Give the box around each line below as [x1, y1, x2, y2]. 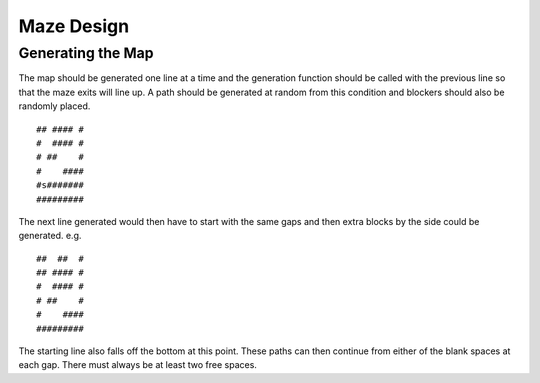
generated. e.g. [18, 230, 82, 242]
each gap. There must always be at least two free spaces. [18, 359, 257, 371]
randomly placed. [18, 100, 91, 112]
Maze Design [18, 15, 130, 37]
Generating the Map [18, 44, 154, 62]
